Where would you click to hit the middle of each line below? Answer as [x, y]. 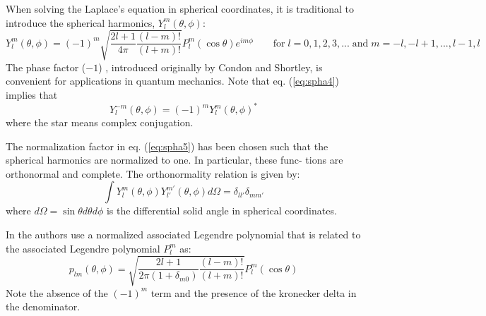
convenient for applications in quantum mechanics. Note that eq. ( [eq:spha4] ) [173, 81]
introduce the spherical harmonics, [81, 22]
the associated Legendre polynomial [83, 248]
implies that [32, 94]
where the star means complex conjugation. [100, 122]
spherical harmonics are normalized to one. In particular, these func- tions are [174, 160]
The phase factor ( [46, 67]
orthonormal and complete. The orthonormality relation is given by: [153, 173]
